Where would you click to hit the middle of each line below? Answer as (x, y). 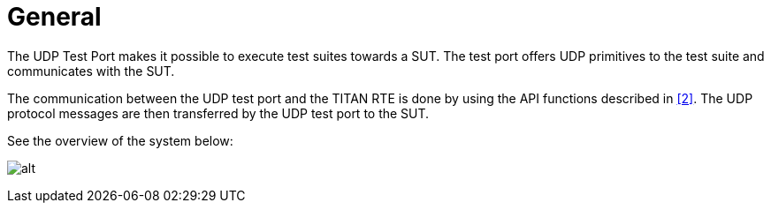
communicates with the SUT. (91, 71)
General (54, 17)
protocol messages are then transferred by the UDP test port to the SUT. (218, 113)
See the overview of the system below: (120, 140)
